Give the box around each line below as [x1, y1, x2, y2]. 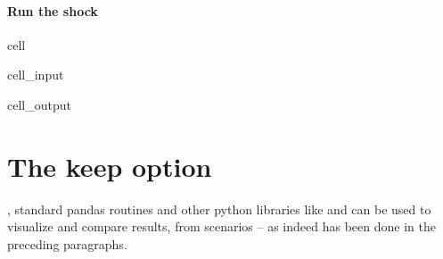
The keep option [7, 147, 212, 184]
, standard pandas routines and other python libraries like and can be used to [7, 199, 431, 218]
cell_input [7, 65, 64, 84]
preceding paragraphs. [7, 234, 127, 253]
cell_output [7, 95, 71, 113]
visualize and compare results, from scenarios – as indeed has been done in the [7, 217, 436, 236]
